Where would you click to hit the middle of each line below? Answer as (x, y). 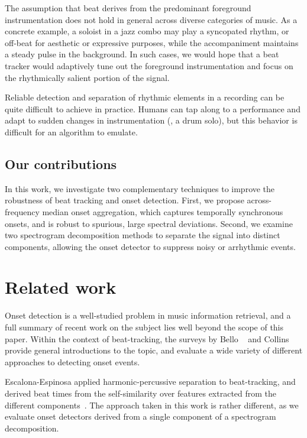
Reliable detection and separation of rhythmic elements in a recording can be (145, 97)
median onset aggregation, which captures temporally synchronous (163, 211)
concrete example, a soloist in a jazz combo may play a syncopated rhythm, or (147, 31)
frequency (22, 211)
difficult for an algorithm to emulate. (71, 132)
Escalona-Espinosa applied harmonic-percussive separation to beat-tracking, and (150, 382)
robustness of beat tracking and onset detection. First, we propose (125, 200)
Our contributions (61, 163)
